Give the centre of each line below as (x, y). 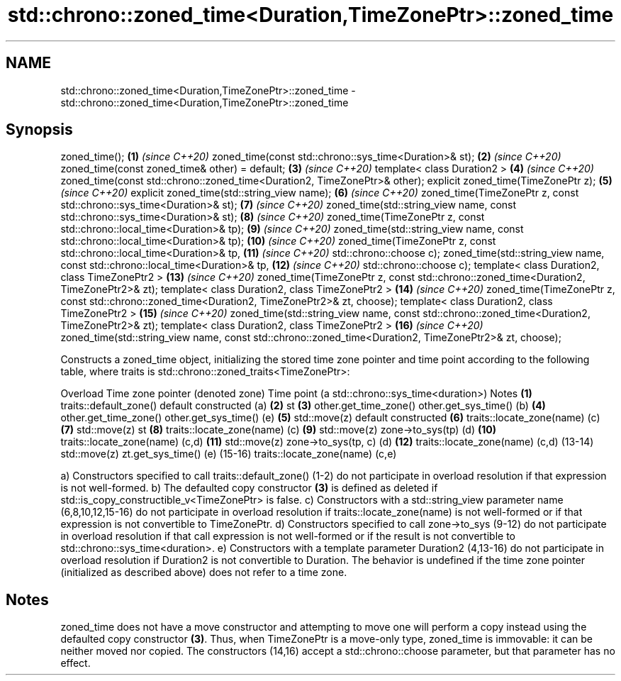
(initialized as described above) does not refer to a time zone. (204, 572)
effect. (75, 663)
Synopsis (39, 130)
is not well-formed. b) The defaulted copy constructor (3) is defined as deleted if (249, 488)
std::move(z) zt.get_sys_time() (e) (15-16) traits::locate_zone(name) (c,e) (229, 454)
